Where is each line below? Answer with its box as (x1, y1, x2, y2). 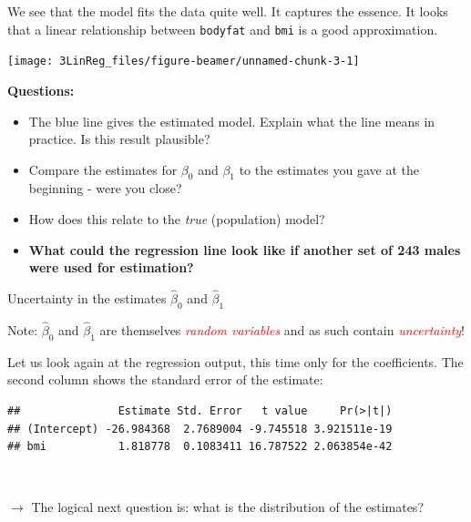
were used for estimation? (28, 258, 194, 277)
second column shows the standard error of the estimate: (7, 370, 323, 389)
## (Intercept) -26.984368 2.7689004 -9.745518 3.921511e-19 (7, 422, 393, 435)
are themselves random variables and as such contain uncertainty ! (99, 321, 466, 340)
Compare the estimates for (28, 159, 178, 179)
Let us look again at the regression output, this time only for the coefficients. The (7, 352, 464, 371)
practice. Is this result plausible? (28, 129, 210, 148)
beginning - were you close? (28, 179, 182, 198)
